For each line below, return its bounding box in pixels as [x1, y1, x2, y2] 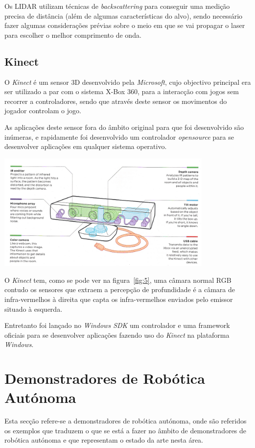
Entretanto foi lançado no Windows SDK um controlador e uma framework [4, 320, 230, 330]
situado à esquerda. [4, 303, 63, 314]
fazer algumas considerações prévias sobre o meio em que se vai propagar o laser [4, 20, 245, 30]
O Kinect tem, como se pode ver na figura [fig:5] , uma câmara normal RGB [4, 274, 232, 285]
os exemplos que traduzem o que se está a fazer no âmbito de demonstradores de [4, 425, 247, 435]
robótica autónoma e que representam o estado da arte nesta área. [4, 435, 203, 445]
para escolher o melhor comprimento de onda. [4, 29, 141, 40]
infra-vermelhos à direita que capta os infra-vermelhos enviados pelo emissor [4, 294, 233, 304]
